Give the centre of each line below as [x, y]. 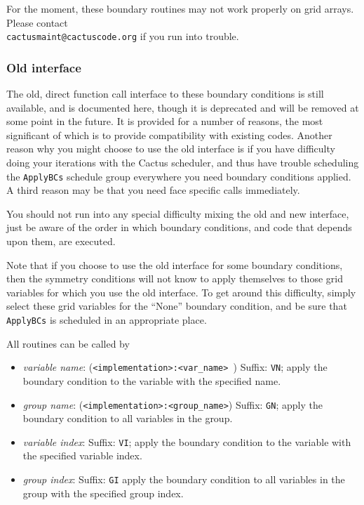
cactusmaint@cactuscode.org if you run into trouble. [123, 36]
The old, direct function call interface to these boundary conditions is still [165, 94]
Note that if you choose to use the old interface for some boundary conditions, [175, 264]
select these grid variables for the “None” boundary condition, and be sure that [177, 306]
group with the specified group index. [103, 493]
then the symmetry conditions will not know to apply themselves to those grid [175, 278]
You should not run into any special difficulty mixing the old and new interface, [178, 213]
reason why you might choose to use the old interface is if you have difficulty [171, 149]
